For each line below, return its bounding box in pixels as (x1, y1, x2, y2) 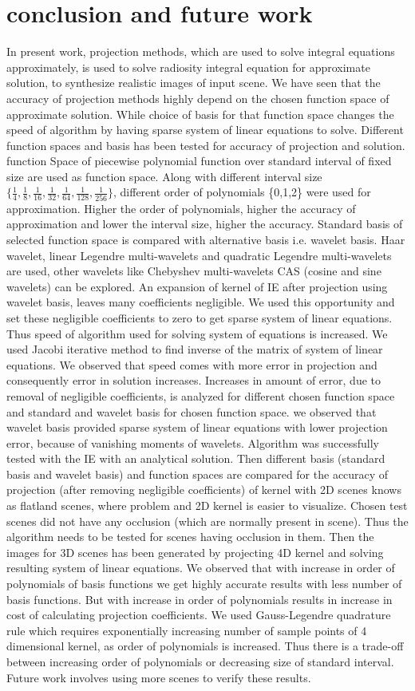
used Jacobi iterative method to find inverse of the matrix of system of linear (6, 341, 383, 357)
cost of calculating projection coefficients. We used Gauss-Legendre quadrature (6, 606, 391, 623)
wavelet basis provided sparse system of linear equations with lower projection (6, 419, 388, 436)
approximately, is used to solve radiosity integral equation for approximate (6, 58, 370, 75)
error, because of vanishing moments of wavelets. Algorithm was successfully (6, 434, 379, 451)
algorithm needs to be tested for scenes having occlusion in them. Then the (6, 528, 374, 545)
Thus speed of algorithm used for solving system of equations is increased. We (6, 325, 388, 342)
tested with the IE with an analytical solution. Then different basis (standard (6, 450, 385, 467)
